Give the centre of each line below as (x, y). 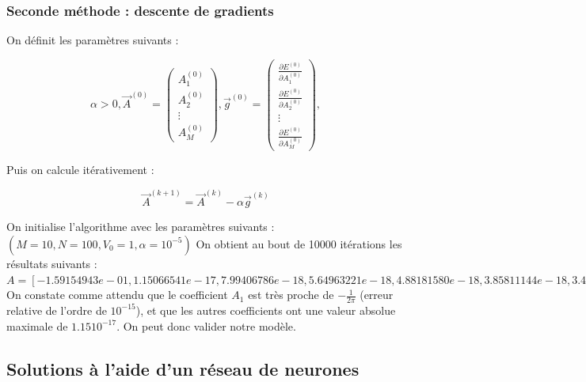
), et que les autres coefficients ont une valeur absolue (266, 310)
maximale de (37, 325)
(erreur (377, 295)
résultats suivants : (52, 263)
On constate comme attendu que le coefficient (117, 295)
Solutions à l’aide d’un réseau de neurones (183, 368)
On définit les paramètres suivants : (93, 40)
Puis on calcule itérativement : (80, 170)
